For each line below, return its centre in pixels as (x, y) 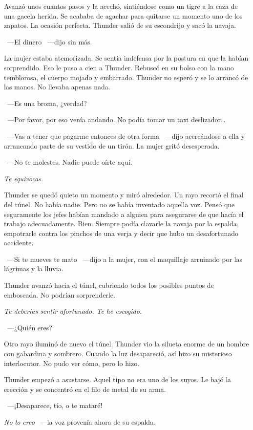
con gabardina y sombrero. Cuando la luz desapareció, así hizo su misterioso (118, 354)
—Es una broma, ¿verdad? (47, 103)
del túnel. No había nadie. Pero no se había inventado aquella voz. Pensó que (119, 204)
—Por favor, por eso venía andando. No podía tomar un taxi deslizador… (116, 119)
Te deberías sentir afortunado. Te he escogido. (73, 311)
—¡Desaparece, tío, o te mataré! (55, 405)
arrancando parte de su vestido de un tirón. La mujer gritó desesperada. (112, 145)
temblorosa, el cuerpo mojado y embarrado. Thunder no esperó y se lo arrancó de (126, 77)
